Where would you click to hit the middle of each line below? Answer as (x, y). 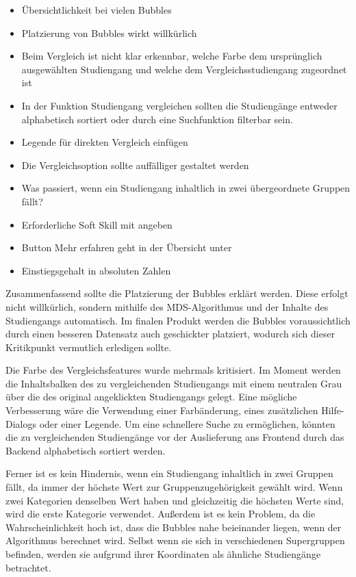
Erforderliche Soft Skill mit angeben (97, 224)
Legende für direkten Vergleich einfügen (105, 142)
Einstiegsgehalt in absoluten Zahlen (96, 270)
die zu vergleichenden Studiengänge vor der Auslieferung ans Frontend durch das (175, 437)
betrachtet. (28, 567)
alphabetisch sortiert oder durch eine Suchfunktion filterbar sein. (157, 119)
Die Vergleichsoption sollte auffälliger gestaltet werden (135, 165)
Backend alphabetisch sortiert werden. (86, 450)
